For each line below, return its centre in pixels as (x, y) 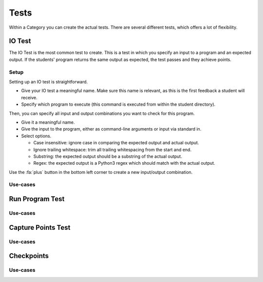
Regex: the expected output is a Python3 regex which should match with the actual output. (124, 163)
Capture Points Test (40, 227)
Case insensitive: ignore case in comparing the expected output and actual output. (116, 143)
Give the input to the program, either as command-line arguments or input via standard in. (111, 129)
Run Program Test (37, 199)
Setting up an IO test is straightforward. (48, 82)
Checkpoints (29, 256)
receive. (29, 97)
